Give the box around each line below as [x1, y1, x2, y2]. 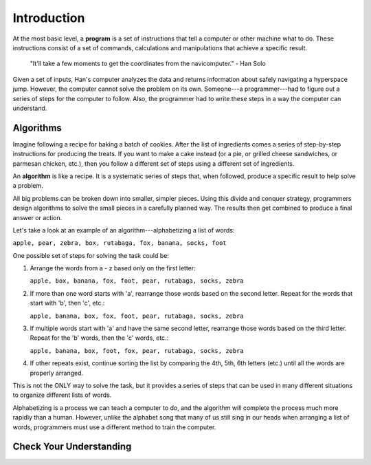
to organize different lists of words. [12, 391, 112, 399]
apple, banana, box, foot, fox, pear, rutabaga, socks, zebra [30, 347, 244, 354]
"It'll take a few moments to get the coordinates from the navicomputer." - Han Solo [30, 59, 266, 68]
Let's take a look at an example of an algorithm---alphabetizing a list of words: [12, 226, 235, 234]
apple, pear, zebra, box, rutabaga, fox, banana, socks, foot [12, 239, 227, 247]
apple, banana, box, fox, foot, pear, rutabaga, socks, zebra [30, 312, 244, 320]
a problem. [12, 182, 44, 190]
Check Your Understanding [12, 441, 132, 453]
